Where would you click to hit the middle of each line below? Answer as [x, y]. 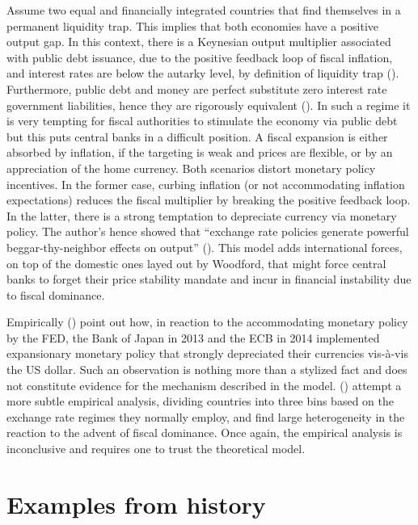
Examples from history [136, 504]
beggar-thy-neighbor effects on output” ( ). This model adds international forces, [205, 247]
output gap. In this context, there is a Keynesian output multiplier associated [199, 42]
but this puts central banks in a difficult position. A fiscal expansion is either [197, 136]
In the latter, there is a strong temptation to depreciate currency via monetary [202, 215]
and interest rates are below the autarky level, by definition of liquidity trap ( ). [203, 73]
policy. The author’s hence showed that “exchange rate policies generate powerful [208, 231]
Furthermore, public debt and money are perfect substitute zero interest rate [197, 88]
